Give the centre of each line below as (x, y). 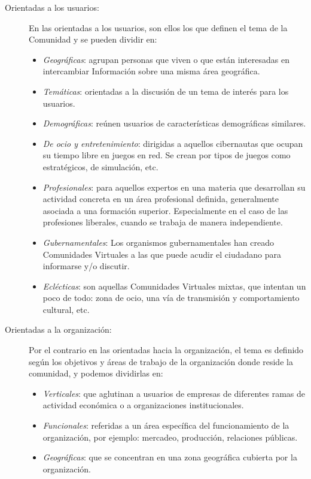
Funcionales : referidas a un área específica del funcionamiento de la (166, 425)
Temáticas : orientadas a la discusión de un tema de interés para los (166, 91)
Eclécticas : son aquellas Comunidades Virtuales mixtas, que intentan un (174, 286)
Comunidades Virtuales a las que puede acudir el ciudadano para (162, 254)
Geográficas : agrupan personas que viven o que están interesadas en (166, 59)
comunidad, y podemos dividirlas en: (96, 373)
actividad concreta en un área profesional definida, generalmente (161, 199)
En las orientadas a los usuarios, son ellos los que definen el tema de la (158, 27)
